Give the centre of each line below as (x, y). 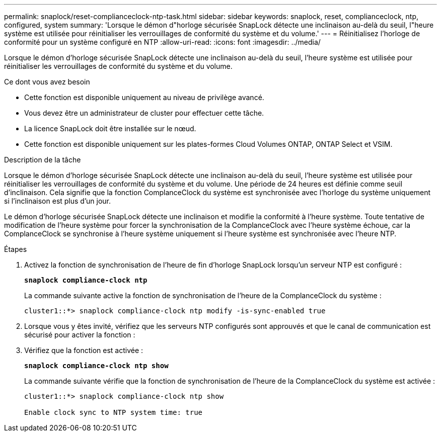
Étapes (16, 249)
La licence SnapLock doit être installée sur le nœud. (110, 128)
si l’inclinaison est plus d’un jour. (58, 201)
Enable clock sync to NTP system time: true (114, 412)
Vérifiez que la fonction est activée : (84, 350)
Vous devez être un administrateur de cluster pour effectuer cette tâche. (144, 113)
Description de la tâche (43, 160)
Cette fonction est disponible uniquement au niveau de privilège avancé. (144, 97)
